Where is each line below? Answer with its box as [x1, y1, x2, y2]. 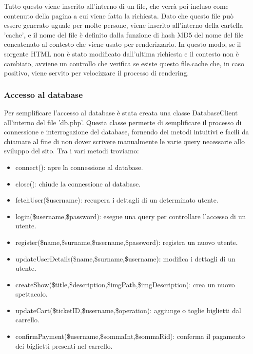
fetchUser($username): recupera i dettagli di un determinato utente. [15, 195, 218, 205]
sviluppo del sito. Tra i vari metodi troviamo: [4, 146, 139, 156]
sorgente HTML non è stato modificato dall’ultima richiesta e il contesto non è [4, 48, 239, 58]
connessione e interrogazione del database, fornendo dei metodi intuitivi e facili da [4, 127, 249, 137]
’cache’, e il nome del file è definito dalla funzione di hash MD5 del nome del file [4, 29, 244, 39]
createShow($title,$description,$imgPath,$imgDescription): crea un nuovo [15, 279, 235, 289]
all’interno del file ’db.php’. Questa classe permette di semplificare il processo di [4, 117, 242, 127]
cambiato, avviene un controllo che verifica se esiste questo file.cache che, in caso [4, 58, 245, 68]
